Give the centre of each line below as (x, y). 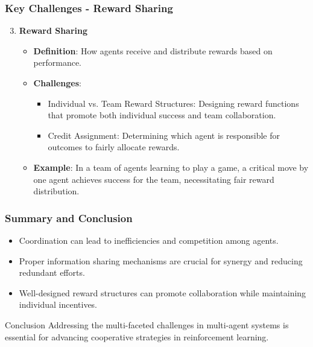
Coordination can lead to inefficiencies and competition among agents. (149, 240)
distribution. (56, 191)
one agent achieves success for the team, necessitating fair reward (154, 179)
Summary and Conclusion (69, 218)
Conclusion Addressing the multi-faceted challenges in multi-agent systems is (147, 324)
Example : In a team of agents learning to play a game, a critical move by (171, 167)
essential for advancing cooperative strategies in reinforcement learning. (137, 336)
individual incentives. (58, 304)
